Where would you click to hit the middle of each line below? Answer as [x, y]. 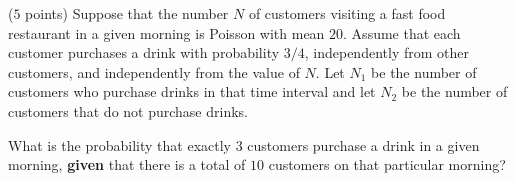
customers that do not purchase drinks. [128, 110]
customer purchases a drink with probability [144, 52]
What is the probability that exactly [119, 144]
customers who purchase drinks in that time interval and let [192, 91]
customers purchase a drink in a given [363, 144]
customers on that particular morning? [387, 164]
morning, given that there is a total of [127, 164]
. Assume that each [402, 32]
